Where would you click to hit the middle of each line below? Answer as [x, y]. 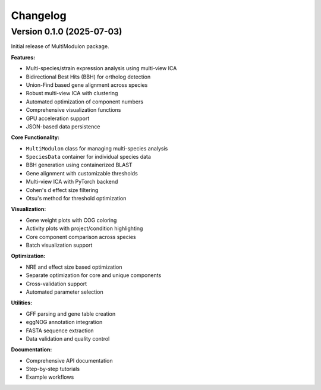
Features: [23, 57]
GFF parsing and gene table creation [71, 314]
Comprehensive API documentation [69, 360]
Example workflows [50, 377]
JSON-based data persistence [63, 126]
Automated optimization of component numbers [85, 102]
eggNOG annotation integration [64, 322]
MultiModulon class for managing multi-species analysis [97, 148]
